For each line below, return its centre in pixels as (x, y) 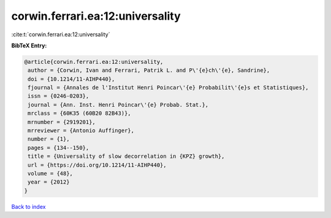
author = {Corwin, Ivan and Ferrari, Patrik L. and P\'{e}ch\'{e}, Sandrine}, (149, 70)
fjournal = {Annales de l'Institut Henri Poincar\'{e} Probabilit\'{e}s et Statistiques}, (168, 88)
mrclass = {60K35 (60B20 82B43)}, (79, 113)
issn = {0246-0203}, (59, 96)
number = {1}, (49, 139)
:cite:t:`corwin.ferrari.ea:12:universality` (61, 34)
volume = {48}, (51, 173)
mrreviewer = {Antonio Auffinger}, (81, 131)
